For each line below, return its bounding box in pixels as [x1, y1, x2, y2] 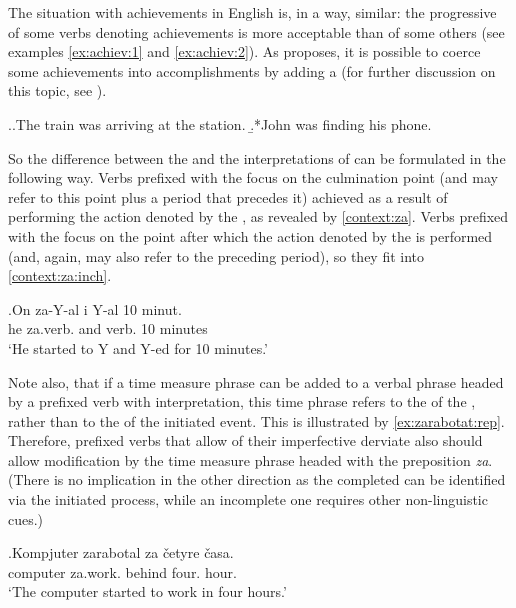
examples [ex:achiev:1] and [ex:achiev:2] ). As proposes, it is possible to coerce [8, 41, 481, 62]
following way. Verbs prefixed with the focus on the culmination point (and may [8, 167, 498, 188]
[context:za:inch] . [8, 265, 112, 286]
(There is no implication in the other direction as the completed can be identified [8, 469, 506, 490]
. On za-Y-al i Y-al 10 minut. [8, 298, 182, 319]
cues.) [8, 508, 44, 529]
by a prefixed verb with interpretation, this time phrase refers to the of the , [8, 391, 476, 412]
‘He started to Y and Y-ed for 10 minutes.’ [8, 337, 268, 358]
